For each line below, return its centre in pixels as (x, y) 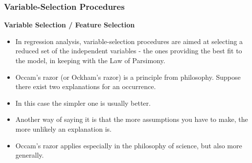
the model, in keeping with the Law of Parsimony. (90, 60)
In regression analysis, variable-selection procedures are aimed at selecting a (129, 41)
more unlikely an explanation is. (63, 128)
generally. (30, 155)
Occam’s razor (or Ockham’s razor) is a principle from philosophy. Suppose (128, 77)
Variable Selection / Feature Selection (69, 25)
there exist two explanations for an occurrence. (86, 86)
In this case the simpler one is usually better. (83, 103)
